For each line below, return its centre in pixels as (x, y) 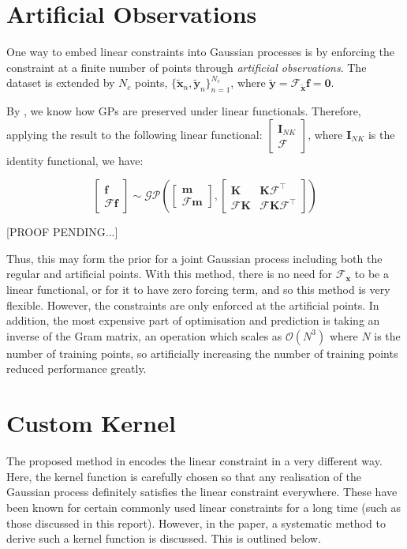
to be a (372, 274)
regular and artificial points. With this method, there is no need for (170, 274)
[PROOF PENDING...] (62, 232)
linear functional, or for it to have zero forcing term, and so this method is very (198, 290)
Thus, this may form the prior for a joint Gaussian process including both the (194, 258)
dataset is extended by (61, 83)
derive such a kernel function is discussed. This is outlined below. (164, 538)
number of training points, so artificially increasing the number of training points (202, 353)
